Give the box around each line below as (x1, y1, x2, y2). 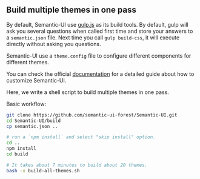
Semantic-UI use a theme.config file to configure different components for (6, 52, 192, 59)
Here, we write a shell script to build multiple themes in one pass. (6, 88, 170, 96)
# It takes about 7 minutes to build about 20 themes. (6, 162, 148, 168)
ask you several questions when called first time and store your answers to (6, 27, 193, 35)
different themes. (6, 58, 50, 66)
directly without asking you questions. (6, 40, 101, 47)
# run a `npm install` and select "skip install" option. (6, 134, 156, 140)
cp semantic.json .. (6, 123, 59, 129)
